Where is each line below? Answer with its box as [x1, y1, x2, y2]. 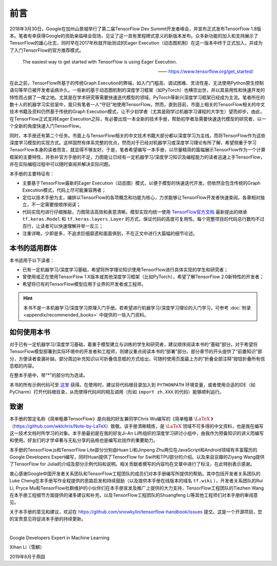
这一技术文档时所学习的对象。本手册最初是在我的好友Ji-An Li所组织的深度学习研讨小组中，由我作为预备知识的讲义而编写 [9, 430, 264, 436]
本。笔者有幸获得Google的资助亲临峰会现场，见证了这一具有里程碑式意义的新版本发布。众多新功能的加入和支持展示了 [9, 32, 259, 38]
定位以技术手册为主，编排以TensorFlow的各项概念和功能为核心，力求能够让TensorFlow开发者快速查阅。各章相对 [22, 194, 261, 200]
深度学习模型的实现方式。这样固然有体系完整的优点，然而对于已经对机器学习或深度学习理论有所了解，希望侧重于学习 [9, 140, 256, 146]
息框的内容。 [9, 363, 37, 369]
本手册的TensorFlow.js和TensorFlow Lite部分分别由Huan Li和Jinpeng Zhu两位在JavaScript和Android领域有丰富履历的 [9, 446, 258, 453]
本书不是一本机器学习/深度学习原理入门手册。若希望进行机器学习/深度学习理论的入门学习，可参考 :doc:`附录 [23, 304, 251, 310]
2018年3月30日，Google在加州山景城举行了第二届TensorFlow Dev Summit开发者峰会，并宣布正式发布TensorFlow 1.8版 [9, 26, 262, 32]
